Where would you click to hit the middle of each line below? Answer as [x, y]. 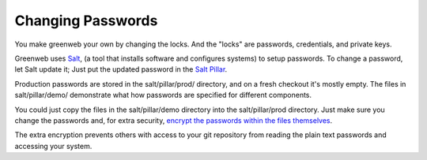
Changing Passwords [86, 20]
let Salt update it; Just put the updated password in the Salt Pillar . [121, 69]
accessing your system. [53, 146]
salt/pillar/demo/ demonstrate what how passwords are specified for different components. [163, 95]
